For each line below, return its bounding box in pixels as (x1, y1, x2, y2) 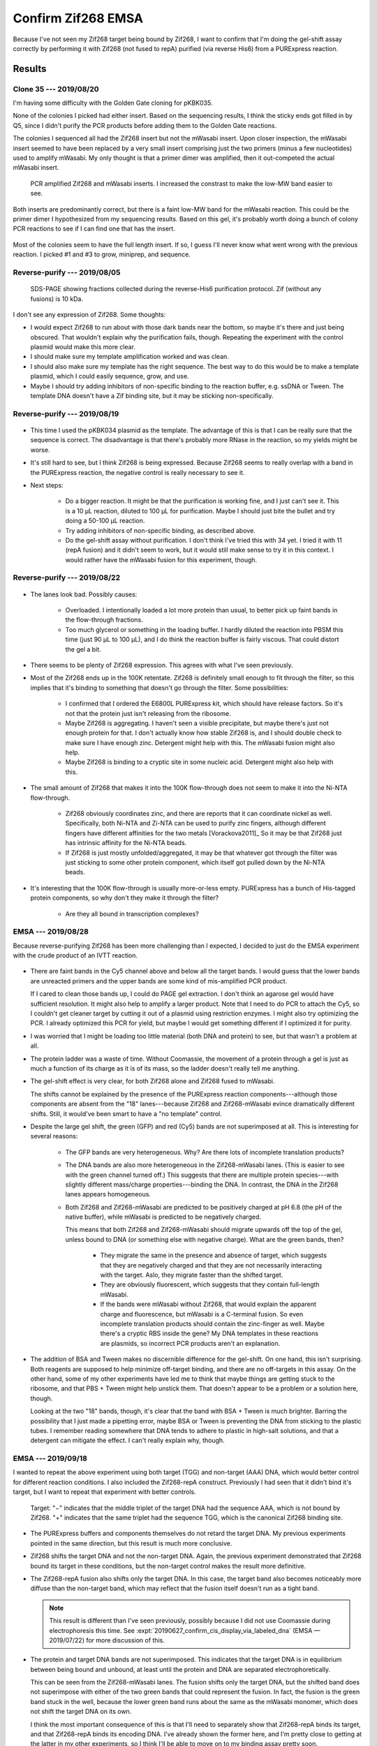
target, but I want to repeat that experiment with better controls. (13, 1488, 196, 1496)
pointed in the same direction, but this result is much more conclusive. (30, 1539, 232, 1547)
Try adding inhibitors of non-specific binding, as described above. (65, 526, 256, 534)
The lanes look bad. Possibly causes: (30, 590, 138, 599)
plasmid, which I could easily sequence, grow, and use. (30, 372, 189, 381)
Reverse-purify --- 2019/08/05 (13, 267, 121, 277)
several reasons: (30, 1132, 78, 1140)
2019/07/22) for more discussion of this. (49, 1636, 165, 1644)
